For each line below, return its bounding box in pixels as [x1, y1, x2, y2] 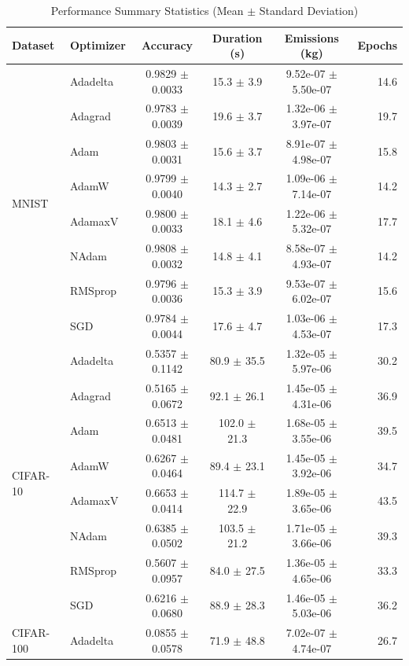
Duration [212, 29, 263, 46]
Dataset [12, 37, 55, 53]
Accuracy [142, 37, 193, 53]
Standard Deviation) [259, 2, 359, 18]
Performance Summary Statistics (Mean [50, 2, 244, 18]
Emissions [284, 29, 339, 46]
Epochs [357, 37, 397, 53]
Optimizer [69, 37, 126, 53]
